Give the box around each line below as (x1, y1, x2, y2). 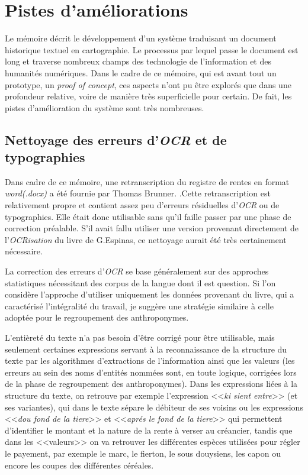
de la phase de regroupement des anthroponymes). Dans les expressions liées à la (5, 377, 298, 390)
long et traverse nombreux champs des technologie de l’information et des (5, 55, 271, 67)
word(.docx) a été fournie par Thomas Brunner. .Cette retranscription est (5, 187, 271, 199)
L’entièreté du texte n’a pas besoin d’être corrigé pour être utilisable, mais (5, 331, 275, 343)
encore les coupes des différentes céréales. (5, 458, 154, 471)
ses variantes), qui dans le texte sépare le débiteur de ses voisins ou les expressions (5, 400, 303, 413)
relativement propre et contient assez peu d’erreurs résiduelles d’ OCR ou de (5, 199, 280, 211)
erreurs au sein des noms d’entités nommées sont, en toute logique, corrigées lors (5, 366, 297, 378)
